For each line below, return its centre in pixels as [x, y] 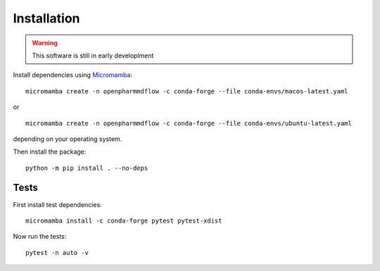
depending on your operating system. [68, 139]
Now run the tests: [40, 237]
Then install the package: [50, 152]
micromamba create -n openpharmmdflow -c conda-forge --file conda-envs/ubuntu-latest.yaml [189, 123]
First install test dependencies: [57, 204]
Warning [45, 43]
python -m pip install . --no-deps [87, 168]
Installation [46, 18]
